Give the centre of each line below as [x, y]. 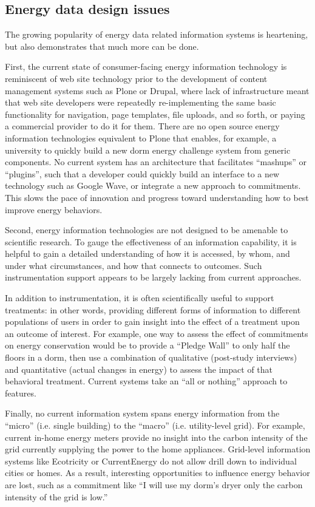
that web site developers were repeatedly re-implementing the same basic [141, 102]
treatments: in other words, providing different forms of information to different [153, 309]
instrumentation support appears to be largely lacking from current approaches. [153, 277]
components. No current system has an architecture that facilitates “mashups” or [156, 162]
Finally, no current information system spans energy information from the [142, 413]
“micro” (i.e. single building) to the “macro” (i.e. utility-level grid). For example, [155, 425]
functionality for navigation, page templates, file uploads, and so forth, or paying [155, 114]
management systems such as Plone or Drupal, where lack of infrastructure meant [157, 90]
